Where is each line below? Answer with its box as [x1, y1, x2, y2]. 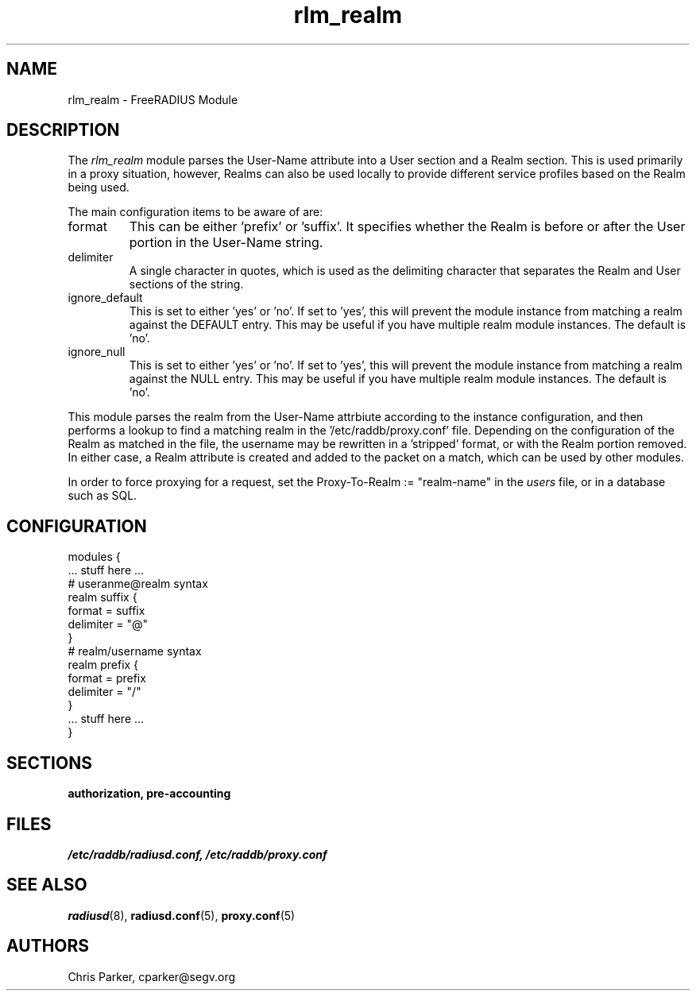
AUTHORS [6, 936, 90, 956]
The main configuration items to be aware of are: [68, 205, 323, 219]
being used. [68, 180, 130, 195]
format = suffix [68, 604, 145, 618]
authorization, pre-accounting [68, 786, 231, 801]
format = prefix [68, 671, 146, 686]
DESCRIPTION [6, 120, 120, 141]
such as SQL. [68, 489, 137, 503]
